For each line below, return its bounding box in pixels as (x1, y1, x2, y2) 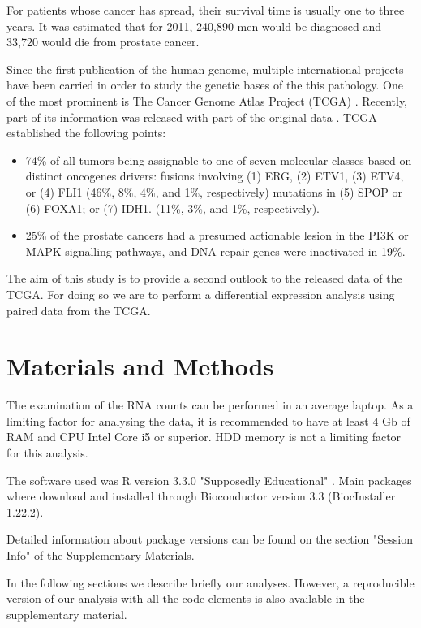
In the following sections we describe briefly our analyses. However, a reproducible (6, 574, 415, 591)
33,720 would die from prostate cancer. (6, 33, 200, 50)
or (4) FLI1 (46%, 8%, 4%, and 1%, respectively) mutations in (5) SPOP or (25, 183, 403, 200)
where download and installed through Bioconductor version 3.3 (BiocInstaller (6, 487, 396, 505)
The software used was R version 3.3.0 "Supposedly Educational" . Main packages (6, 471, 412, 488)
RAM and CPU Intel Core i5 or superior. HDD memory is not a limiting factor (6, 428, 402, 445)
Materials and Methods (6, 349, 274, 383)
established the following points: (6, 124, 166, 141)
